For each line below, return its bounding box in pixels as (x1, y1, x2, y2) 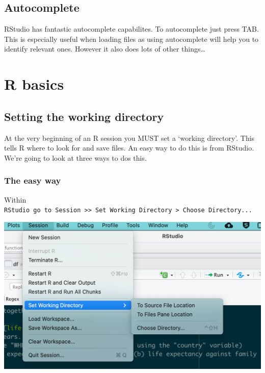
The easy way (4, 174, 61, 187)
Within (4, 194, 26, 205)
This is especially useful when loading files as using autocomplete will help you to (4, 33, 259, 44)
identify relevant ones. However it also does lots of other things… (4, 43, 205, 54)
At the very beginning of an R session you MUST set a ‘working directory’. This (4, 132, 255, 143)
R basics (4, 73, 64, 94)
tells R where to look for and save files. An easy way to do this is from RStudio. (4, 142, 254, 153)
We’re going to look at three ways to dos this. (4, 152, 147, 163)
